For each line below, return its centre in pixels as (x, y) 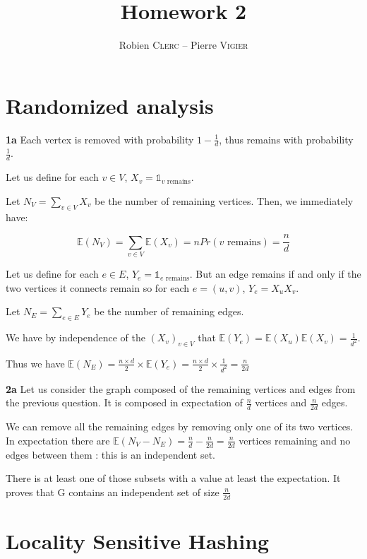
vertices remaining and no (295, 440)
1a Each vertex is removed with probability (100, 139)
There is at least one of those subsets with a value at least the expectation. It (173, 478)
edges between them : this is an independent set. (110, 454)
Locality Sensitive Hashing (138, 540)
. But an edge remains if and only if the (275, 274)
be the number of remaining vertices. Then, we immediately (224, 200)
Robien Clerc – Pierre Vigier (183, 45)
